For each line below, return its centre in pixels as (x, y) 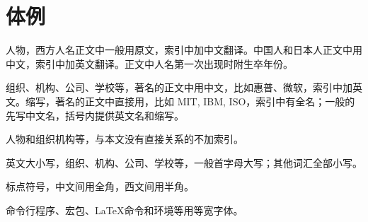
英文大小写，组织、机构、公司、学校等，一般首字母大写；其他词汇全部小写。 (184, 162)
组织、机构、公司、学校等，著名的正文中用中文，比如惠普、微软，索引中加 (179, 87)
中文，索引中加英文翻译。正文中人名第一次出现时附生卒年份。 (149, 63)
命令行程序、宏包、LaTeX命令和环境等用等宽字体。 (125, 210)
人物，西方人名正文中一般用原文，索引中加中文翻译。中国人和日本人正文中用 (184, 50)
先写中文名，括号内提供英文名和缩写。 (95, 115)
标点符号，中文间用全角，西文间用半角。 (100, 186)
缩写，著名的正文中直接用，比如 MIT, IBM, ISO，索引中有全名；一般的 (190, 101)
